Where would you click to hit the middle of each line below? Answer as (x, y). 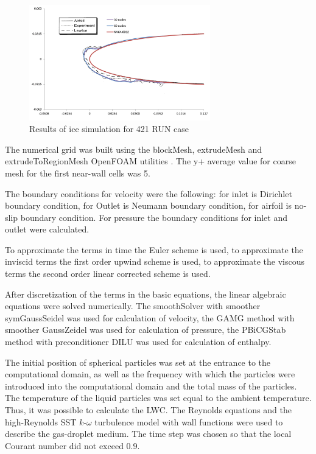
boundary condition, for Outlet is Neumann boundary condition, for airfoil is (149, 205)
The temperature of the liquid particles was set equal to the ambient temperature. (158, 398)
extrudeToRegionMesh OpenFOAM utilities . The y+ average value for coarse (150, 161)
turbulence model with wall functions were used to (189, 421)
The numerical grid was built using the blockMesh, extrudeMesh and (134, 149)
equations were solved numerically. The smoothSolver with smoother (133, 306)
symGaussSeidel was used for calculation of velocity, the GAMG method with (150, 317)
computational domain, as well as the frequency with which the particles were (150, 374)
